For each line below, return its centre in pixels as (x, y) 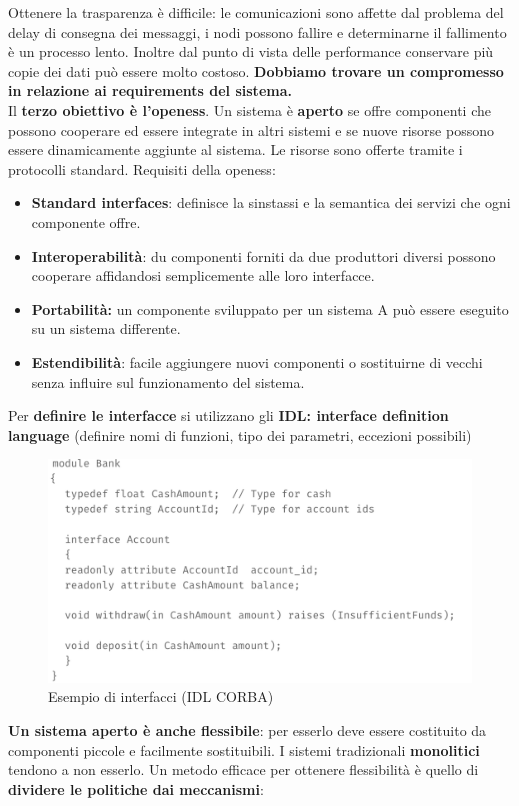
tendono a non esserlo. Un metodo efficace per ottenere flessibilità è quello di (243, 769)
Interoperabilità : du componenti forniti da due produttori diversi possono (263, 255)
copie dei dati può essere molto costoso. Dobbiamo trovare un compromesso (256, 70)
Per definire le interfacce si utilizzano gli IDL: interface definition (228, 415)
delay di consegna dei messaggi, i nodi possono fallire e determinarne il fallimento (257, 31)
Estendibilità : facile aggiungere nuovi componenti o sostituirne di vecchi (257, 361)
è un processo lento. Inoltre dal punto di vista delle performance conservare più (251, 51)
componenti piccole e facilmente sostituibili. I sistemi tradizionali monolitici (244, 749)
